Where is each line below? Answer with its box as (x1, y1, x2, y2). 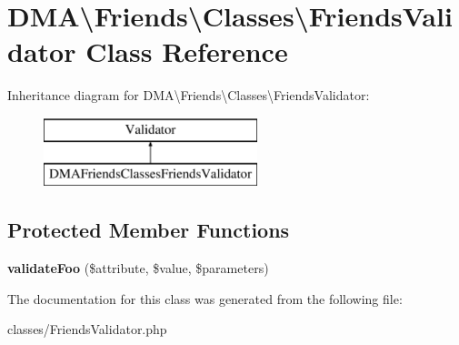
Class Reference (85, 33, 288, 70)
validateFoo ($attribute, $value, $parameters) (7, 259, 269, 278)
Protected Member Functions (7, 216, 290, 244)
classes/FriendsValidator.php (7, 320, 167, 339)
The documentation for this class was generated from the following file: (7, 289, 403, 308)
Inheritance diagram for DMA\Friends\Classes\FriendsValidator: (7, 86, 370, 105)
